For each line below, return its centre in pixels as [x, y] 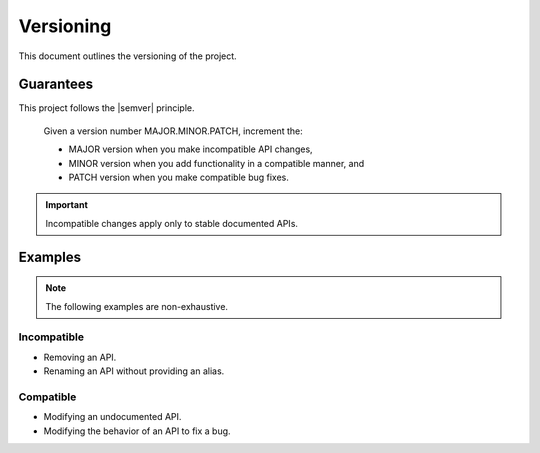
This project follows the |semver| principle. [106, 108]
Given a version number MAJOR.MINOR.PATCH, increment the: [173, 131]
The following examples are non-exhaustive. [137, 306]
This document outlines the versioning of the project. [127, 56]
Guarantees [56, 84]
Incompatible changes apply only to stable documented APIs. [172, 223]
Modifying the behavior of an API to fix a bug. [137, 431]
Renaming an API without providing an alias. [134, 371]
